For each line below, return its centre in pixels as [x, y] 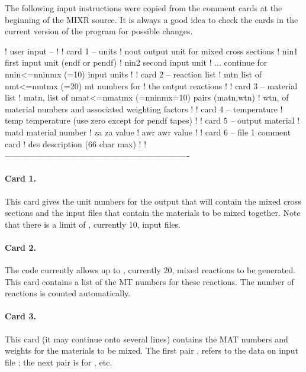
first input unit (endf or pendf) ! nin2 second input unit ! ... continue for [136, 62]
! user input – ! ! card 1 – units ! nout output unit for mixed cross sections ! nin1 [152, 51]
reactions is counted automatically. [68, 293]
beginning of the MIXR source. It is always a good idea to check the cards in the [152, 19]
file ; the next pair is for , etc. [59, 362]
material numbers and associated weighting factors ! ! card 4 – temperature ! [144, 109]
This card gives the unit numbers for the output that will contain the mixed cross [153, 201]
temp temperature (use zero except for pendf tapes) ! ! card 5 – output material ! [152, 120]
